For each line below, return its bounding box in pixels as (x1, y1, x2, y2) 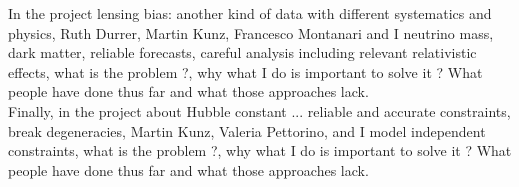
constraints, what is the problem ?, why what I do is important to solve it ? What (8, 140, 512, 161)
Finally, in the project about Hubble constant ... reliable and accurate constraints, (8, 100, 511, 121)
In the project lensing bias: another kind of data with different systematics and (8, 3, 492, 23)
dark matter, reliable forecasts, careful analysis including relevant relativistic (8, 42, 477, 63)
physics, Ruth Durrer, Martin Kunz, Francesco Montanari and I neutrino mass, (8, 22, 494, 43)
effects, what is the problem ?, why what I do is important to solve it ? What (8, 61, 483, 82)
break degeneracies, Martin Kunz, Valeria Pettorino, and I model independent (8, 120, 486, 141)
